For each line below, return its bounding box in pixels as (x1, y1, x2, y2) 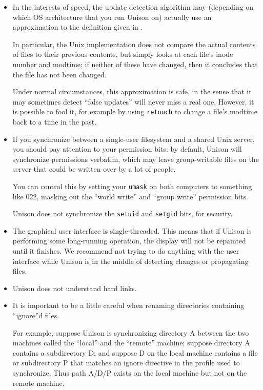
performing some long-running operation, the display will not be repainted (12, 235, 246, 246)
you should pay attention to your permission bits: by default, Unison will (12, 143, 242, 154)
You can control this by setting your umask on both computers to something (12, 180, 252, 191)
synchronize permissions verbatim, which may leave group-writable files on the (12, 153, 259, 164)
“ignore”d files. (12, 310, 59, 321)
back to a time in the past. (12, 116, 97, 127)
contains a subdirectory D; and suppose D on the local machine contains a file (12, 347, 258, 358)
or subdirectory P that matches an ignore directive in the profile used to (12, 357, 240, 368)
